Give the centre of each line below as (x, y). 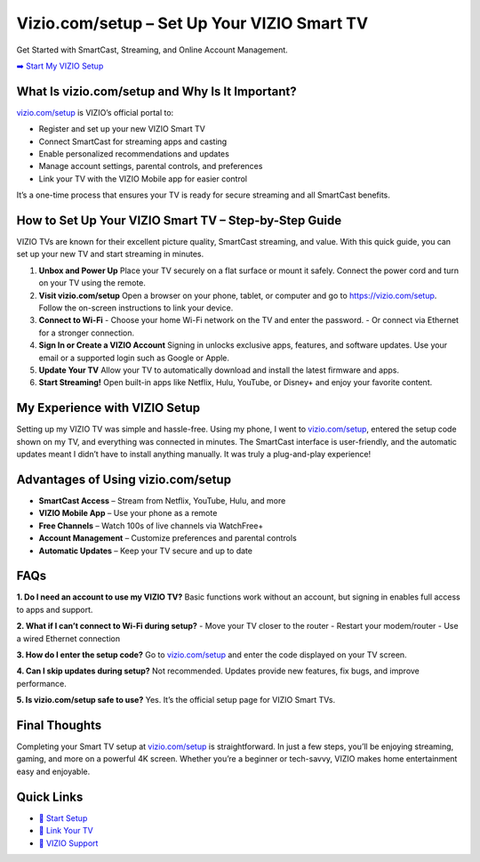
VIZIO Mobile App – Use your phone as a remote (128, 513)
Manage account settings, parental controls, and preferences (151, 166)
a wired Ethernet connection (68, 638)
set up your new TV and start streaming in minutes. (110, 254)
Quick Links (50, 797)
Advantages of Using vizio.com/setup (124, 479)
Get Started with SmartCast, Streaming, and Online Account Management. (152, 50)
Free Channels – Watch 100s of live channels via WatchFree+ (151, 526)
